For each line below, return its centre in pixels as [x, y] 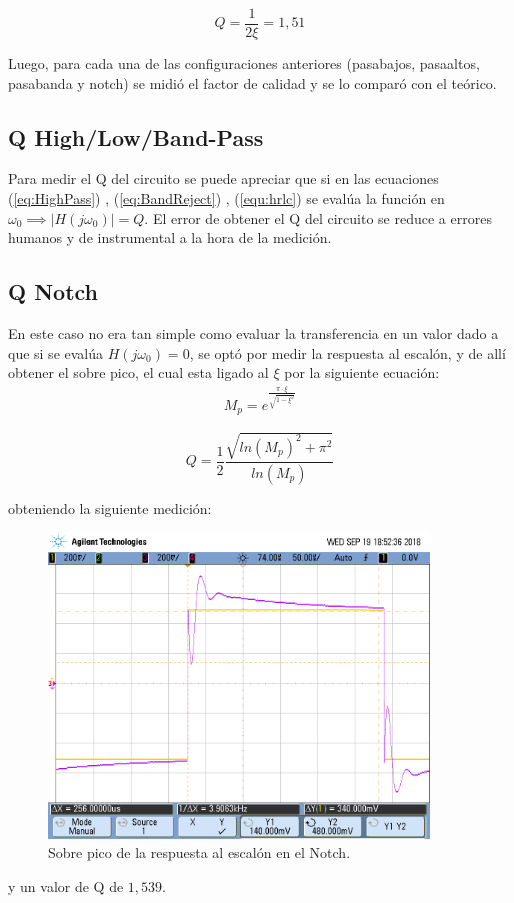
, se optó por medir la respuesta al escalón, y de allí [347, 352]
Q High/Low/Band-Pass [136, 136]
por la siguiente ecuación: [362, 372]
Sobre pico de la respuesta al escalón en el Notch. [199, 852]
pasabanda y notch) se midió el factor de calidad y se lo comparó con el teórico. [252, 82]
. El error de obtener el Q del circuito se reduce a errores [318, 217]
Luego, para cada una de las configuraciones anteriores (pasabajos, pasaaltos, [244, 63]
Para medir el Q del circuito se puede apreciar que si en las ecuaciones [223, 178]
